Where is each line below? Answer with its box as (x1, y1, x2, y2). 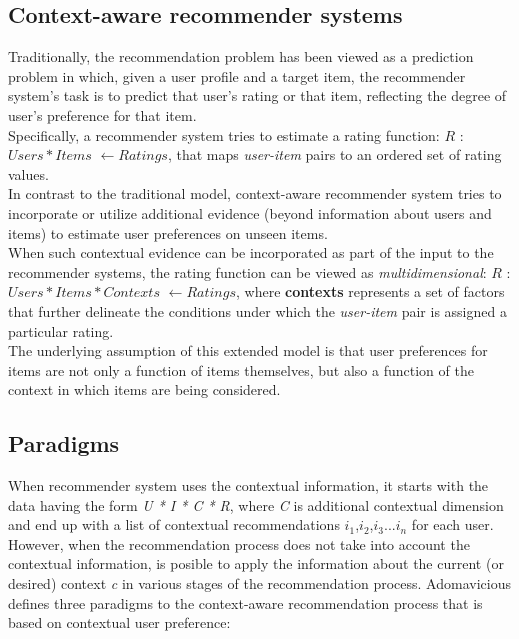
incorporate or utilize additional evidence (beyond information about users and (8, 202, 492, 223)
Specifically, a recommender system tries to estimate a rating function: (8, 124, 440, 145)
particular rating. (8, 320, 114, 341)
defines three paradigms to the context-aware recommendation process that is (8, 592, 483, 613)
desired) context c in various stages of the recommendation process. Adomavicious (8, 573, 511, 594)
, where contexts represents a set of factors (236, 281, 505, 302)
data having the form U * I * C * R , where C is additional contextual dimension (8, 494, 504, 515)
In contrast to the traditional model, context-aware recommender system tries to (8, 183, 502, 204)
